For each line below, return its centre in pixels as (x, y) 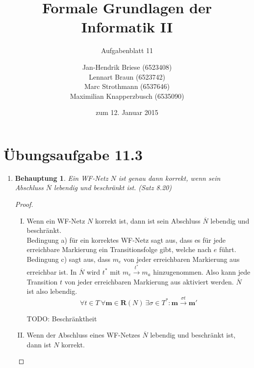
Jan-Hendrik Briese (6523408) (127, 67)
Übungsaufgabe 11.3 (73, 154)
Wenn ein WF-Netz (56, 220)
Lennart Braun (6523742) (127, 76)
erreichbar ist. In (52, 271)
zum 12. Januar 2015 (127, 112)
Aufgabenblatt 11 (127, 50)
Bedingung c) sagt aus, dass (69, 259)
